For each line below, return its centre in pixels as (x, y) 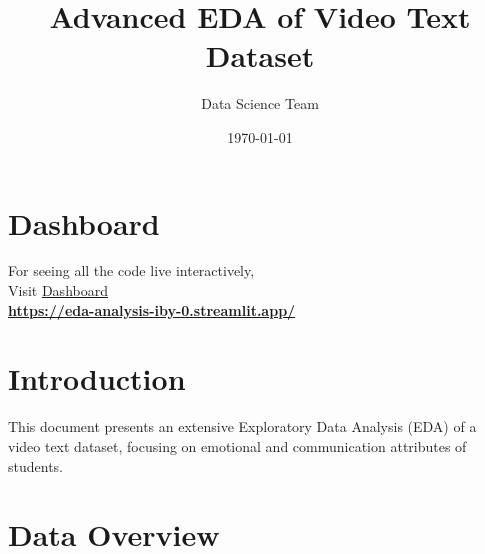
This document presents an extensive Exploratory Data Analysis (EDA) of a (242, 426)
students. (35, 465)
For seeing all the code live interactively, (131, 270)
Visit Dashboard (58, 290)
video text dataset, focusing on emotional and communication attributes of (237, 445)
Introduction (97, 378)
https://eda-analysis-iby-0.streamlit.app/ (152, 309)
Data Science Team (260, 103)
